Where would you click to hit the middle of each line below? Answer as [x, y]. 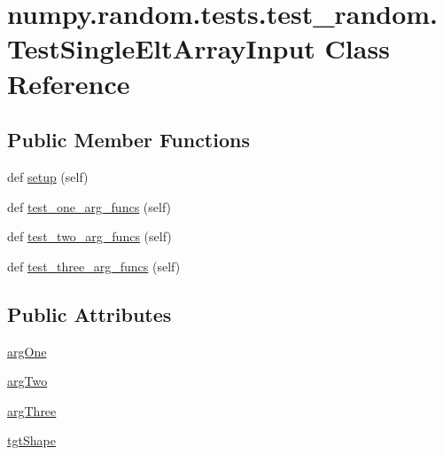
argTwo [27, 381]
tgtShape [31, 440]
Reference [69, 83]
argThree [32, 410]
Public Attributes [89, 314]
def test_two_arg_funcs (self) [89, 236]
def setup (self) [48, 176]
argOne [27, 351]
